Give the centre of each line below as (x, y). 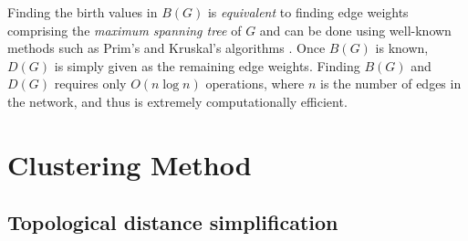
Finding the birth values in (83, 12)
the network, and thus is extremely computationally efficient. (177, 101)
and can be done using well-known (355, 30)
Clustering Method (130, 164)
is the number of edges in (391, 84)
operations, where (255, 84)
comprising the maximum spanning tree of (125, 30)
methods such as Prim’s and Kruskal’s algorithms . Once (166, 48)
